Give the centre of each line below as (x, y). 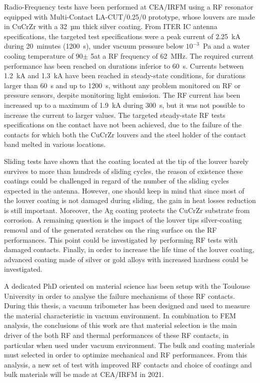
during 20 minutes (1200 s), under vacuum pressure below (94, 46)
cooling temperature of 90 (43, 55)
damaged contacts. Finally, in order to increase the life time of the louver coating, (129, 249)
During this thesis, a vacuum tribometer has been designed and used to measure (127, 306)
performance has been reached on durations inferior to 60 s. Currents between (124, 65)
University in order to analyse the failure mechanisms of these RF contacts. (119, 296)
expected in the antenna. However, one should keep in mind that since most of (124, 190)
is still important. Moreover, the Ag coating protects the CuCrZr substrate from (127, 210)
